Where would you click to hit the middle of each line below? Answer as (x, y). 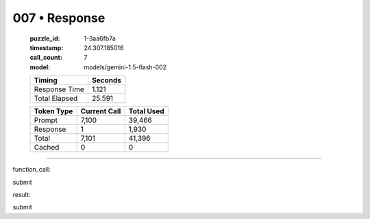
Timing (46, 80)
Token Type (53, 111)
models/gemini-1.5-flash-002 (125, 67)
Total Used (146, 111)
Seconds (106, 80)
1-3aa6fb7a (100, 38)
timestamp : (47, 47)
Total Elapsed (56, 98)
